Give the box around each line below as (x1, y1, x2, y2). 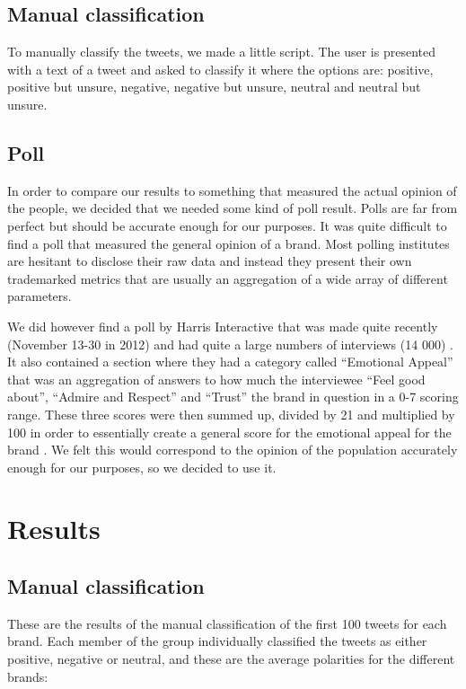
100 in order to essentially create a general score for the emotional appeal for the (7, 422, 452, 441)
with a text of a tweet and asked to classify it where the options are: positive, (7, 59, 434, 78)
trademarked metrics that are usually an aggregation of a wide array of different (7, 269, 448, 287)
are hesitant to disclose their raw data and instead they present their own (7, 252, 412, 270)
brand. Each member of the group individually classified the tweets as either (7, 632, 427, 650)
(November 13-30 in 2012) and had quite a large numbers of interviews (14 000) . (7, 334, 453, 353)
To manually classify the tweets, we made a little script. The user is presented (7, 42, 435, 61)
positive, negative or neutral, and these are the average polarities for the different (7, 649, 455, 668)
